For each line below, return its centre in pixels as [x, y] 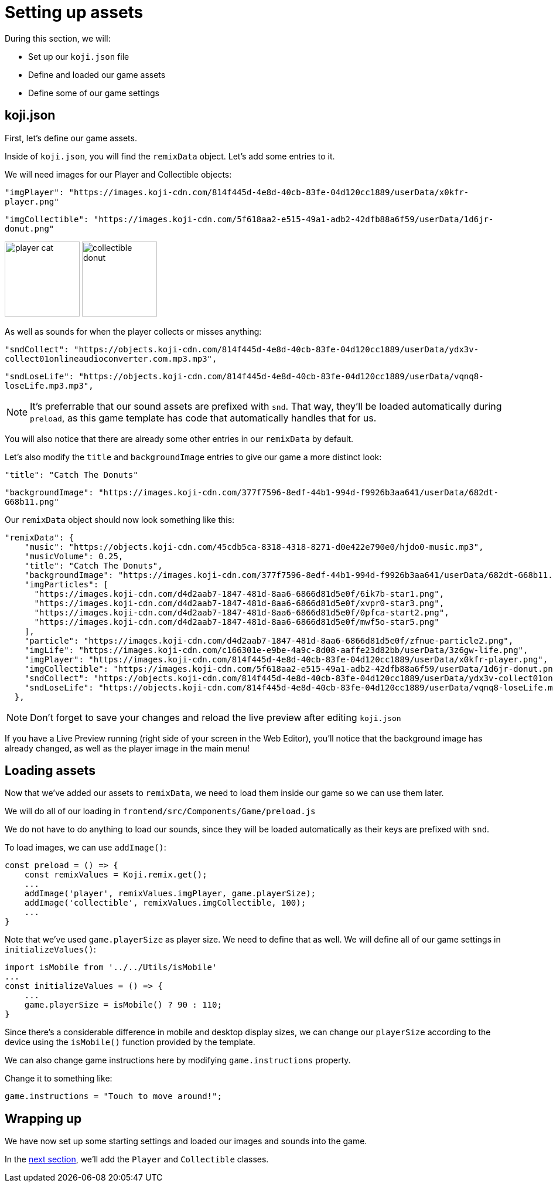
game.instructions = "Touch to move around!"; [113, 1096]
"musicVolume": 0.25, [74, 556]
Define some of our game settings [94, 93]
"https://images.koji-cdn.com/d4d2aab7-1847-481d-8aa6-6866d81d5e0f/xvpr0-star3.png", [239, 603]
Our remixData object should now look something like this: [120, 519]
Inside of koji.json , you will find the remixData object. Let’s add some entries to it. [170, 156]
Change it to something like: [59, 1079]
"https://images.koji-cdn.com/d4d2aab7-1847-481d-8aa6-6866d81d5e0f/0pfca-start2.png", [242, 612]
